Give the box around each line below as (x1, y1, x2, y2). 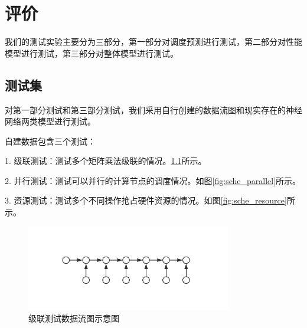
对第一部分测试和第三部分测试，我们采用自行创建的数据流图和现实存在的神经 (5, 103, 302, 116)
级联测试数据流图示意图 (28, 311, 119, 324)
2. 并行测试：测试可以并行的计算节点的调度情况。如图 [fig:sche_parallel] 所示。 (5, 174, 301, 186)
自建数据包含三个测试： (5, 135, 96, 147)
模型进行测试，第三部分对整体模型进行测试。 (5, 47, 178, 59)
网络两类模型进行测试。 (5, 115, 96, 127)
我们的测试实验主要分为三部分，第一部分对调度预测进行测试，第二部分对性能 (5, 35, 302, 48)
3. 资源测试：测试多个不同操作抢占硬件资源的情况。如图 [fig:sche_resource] (5, 194, 287, 206)
